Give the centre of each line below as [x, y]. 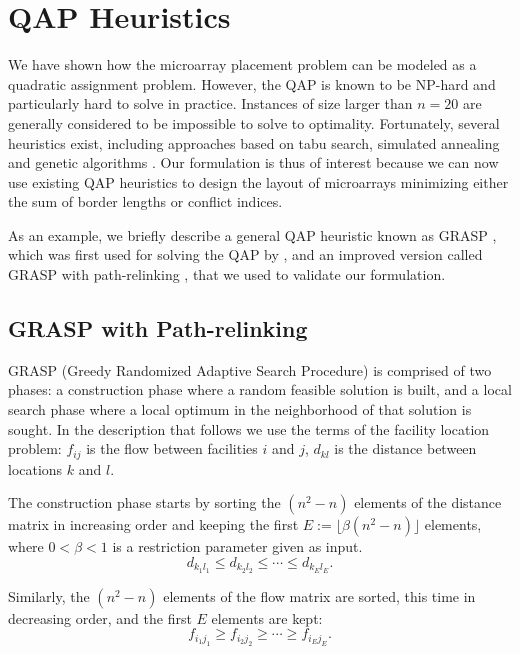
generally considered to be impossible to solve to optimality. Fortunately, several [254, 122]
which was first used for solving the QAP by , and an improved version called [245, 254]
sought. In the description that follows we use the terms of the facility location [249, 428]
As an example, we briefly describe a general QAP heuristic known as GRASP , [252, 234]
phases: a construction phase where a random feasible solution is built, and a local [260, 389]
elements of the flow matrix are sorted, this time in [319, 595]
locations [35, 468]
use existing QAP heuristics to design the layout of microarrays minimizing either [258, 181]
